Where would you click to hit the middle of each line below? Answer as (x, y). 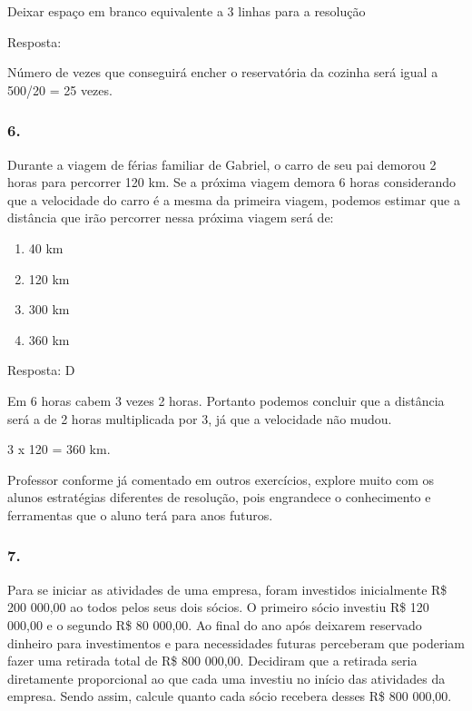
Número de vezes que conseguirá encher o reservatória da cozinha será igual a (223, 72)
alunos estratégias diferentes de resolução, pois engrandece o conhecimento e (219, 497)
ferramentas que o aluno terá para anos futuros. (140, 514)
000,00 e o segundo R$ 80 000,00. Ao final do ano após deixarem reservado (215, 624)
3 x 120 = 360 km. (59, 449)
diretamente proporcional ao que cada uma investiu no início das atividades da (226, 678)
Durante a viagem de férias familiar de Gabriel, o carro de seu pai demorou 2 (222, 164)
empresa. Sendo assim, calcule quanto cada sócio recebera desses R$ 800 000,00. (230, 696)
